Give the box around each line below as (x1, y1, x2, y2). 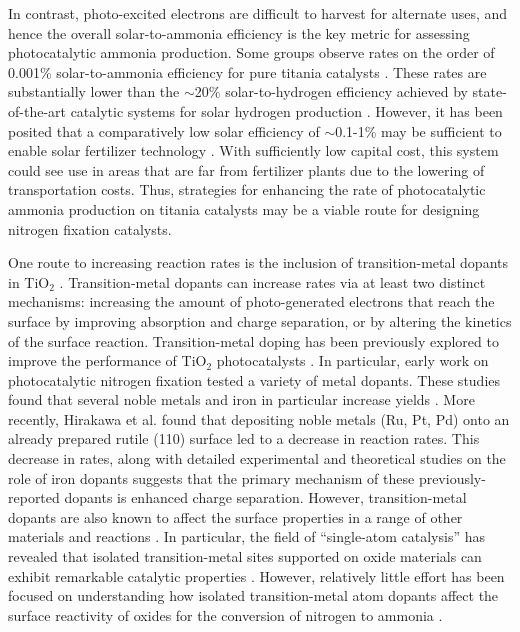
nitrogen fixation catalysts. (8, 218, 172, 239)
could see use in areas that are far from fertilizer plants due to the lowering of (8, 159, 485, 180)
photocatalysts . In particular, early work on (216, 350, 489, 371)
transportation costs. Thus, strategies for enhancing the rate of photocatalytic (8, 179, 486, 200)
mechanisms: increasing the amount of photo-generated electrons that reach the (8, 291, 495, 312)
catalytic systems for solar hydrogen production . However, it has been (70, 100, 503, 121)
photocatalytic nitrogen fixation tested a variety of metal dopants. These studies (8, 369, 501, 390)
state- (472, 81, 507, 102)
